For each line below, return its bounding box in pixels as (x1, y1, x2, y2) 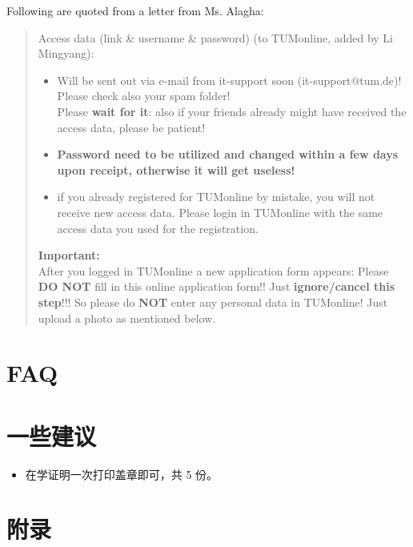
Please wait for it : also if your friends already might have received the (57, 103, 407, 119)
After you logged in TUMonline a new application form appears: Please (38, 262, 389, 279)
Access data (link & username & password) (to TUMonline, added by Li (38, 29, 394, 46)
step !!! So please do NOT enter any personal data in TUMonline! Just (38, 293, 388, 310)
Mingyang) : (38, 45, 94, 62)
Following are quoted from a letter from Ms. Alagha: (6, 2, 264, 18)
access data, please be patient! (57, 119, 206, 135)
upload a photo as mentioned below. (38, 309, 216, 326)
